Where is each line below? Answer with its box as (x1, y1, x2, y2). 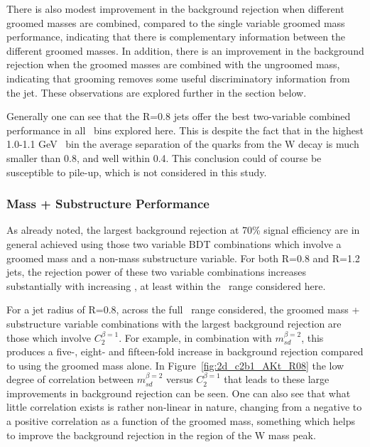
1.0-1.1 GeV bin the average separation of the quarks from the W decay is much (6, 136, 359, 151)
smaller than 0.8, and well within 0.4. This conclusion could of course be (6, 150, 322, 165)
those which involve (6, 330, 92, 345)
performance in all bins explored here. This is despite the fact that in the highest (6, 122, 364, 137)
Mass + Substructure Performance (6, 195, 210, 212)
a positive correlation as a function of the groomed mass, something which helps (6, 414, 355, 429)
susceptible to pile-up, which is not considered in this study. (6, 164, 267, 179)
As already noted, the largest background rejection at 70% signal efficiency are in (6, 222, 360, 237)
